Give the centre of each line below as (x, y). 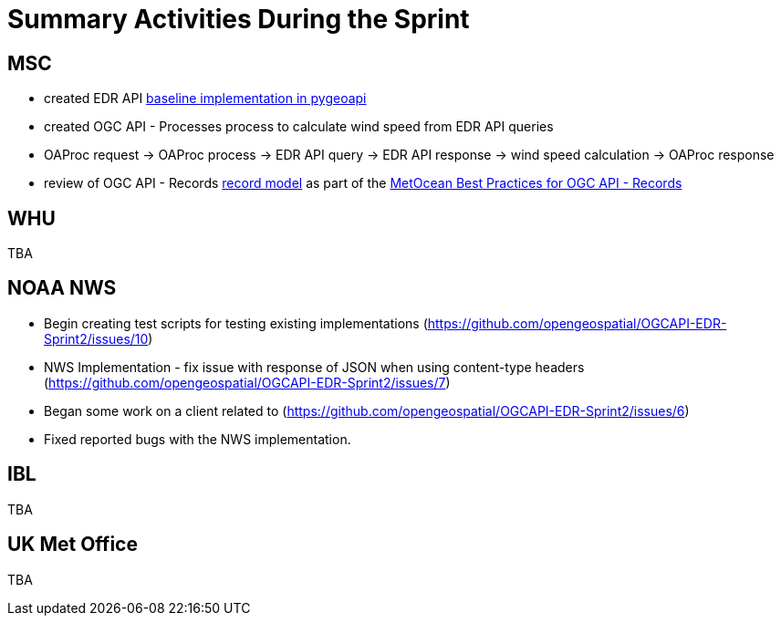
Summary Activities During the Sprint (239, 19)
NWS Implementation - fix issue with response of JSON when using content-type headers (314, 367)
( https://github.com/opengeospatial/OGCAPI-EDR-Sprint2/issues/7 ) (247, 382)
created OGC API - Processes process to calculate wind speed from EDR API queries (299, 127)
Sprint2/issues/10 (96, 338)
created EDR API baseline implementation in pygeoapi (205, 99)
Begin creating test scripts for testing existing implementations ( (236, 323)
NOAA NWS (62, 288)
